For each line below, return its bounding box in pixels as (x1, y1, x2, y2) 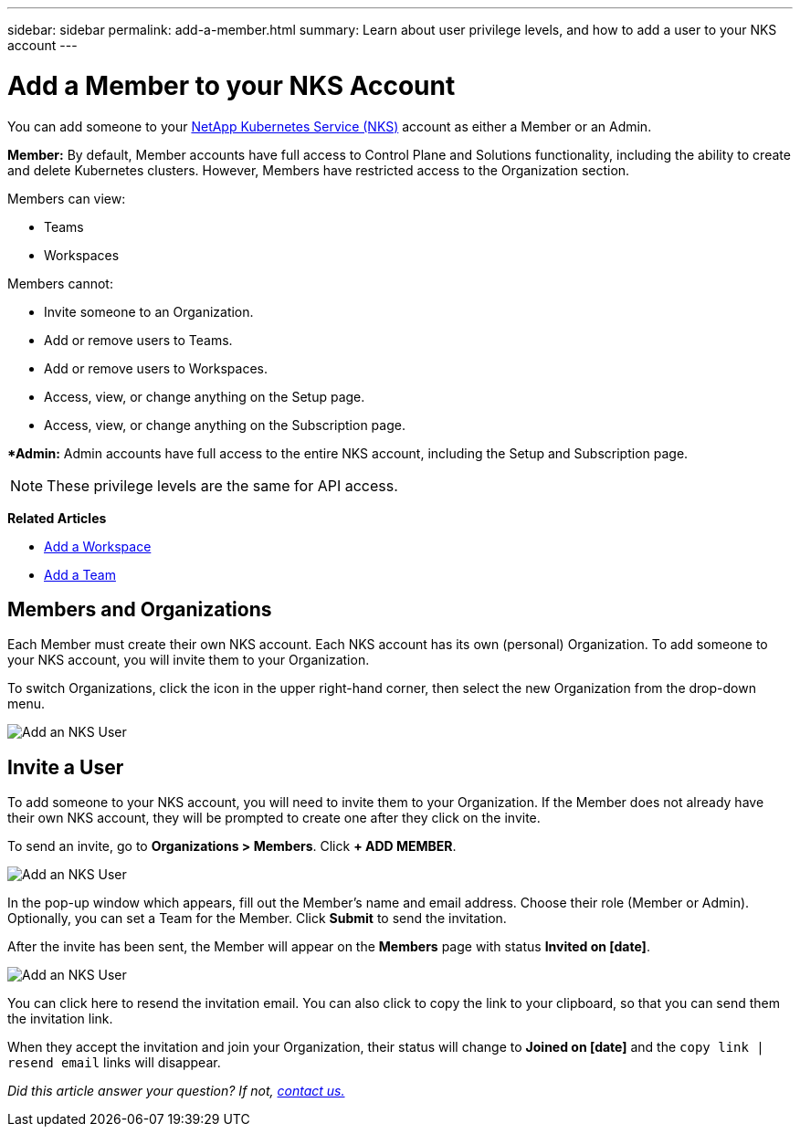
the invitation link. (7, 1011, 113, 1027)
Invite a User (7, 755, 124, 779)
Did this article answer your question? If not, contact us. (7, 1083, 345, 1099)
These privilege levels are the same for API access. (47, 476, 398, 495)
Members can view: (7, 190, 126, 206)
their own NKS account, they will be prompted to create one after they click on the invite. (7, 810, 541, 826)
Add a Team (44, 566, 116, 583)
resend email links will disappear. (7, 1055, 221, 1071)
